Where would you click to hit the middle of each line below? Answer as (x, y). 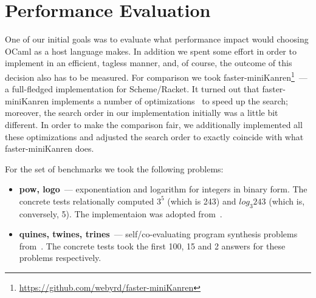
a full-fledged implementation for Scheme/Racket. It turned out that (132, 89)
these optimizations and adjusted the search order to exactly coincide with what (154, 136)
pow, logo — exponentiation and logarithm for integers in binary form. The (163, 189)
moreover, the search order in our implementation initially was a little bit (142, 113)
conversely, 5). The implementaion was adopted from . (121, 213)
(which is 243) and (202, 201)
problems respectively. (60, 258)
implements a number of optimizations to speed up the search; (170, 100)
